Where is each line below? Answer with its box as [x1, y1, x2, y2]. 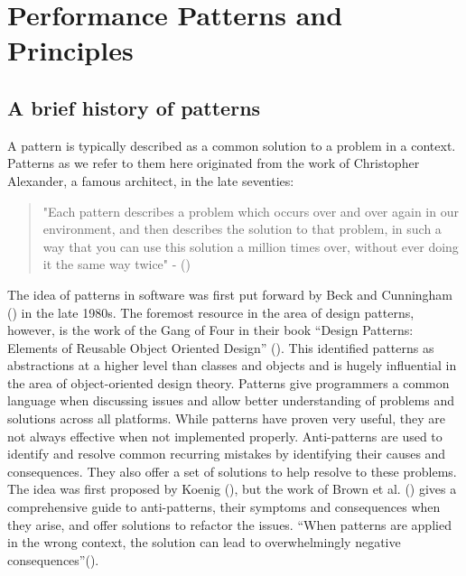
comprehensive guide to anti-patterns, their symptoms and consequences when [7, 497, 441, 516]
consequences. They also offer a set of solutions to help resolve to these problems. [7, 461, 457, 480]
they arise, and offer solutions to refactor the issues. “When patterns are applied [7, 515, 452, 534]
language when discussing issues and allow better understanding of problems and [7, 391, 455, 410]
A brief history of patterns [7, 93, 261, 121]
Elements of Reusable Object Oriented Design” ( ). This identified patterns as [7, 338, 434, 357]
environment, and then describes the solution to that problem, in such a [42, 219, 442, 238]
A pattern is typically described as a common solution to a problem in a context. [7, 135, 456, 154]
